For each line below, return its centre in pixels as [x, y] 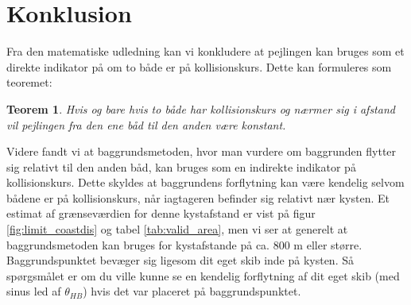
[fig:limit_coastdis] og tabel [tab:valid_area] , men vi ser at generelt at [177, 229]
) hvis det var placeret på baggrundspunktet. [192, 291]
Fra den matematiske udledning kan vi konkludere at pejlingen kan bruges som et [205, 51]
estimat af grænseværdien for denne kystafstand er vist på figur [161, 213]
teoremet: [29, 82]
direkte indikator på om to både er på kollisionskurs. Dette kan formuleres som [199, 66]
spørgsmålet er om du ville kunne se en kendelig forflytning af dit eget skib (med [203, 275]
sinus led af [34, 291]
